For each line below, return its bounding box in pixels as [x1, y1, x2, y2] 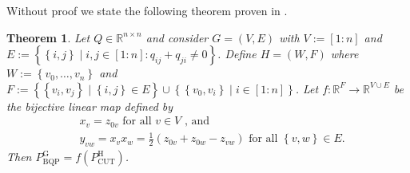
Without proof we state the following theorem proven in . [6, 2, 288, 18]
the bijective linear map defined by [6, 97, 173, 114]
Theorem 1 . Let [6, 29, 90, 45]
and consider [145, 29, 209, 45]
